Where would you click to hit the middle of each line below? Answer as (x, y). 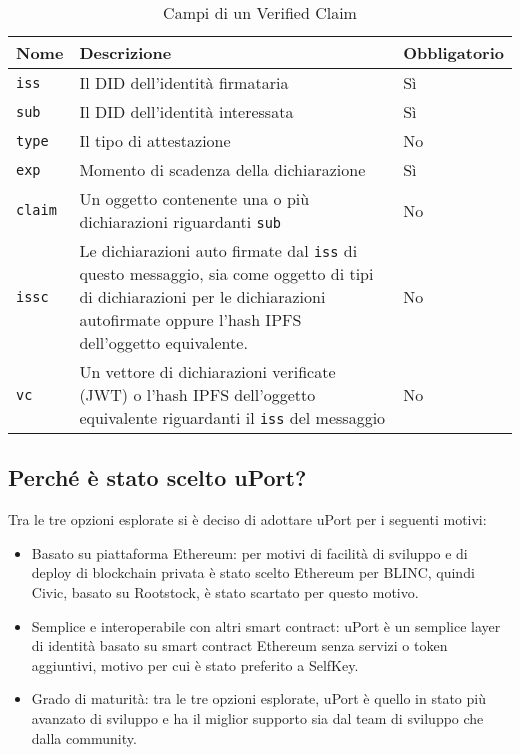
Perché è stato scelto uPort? (157, 477)
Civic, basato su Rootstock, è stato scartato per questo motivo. (225, 591)
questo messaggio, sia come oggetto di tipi (226, 273)
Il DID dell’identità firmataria (184, 82)
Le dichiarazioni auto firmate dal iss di (218, 250)
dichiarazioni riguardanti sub (180, 221)
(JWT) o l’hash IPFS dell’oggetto (197, 394)
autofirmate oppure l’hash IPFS (190, 319)
